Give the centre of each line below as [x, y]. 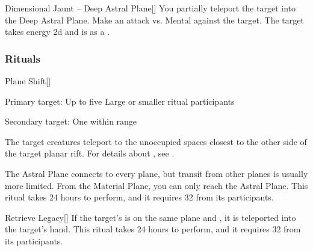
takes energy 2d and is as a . [57, 32]
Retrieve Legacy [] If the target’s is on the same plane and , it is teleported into [150, 217]
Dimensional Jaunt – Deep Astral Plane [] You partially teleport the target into [150, 8]
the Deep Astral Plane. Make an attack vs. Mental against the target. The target [154, 20]
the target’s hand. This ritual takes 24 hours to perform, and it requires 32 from [153, 229]
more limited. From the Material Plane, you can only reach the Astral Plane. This [156, 185]
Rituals [23, 58]
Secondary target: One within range [71, 121]
